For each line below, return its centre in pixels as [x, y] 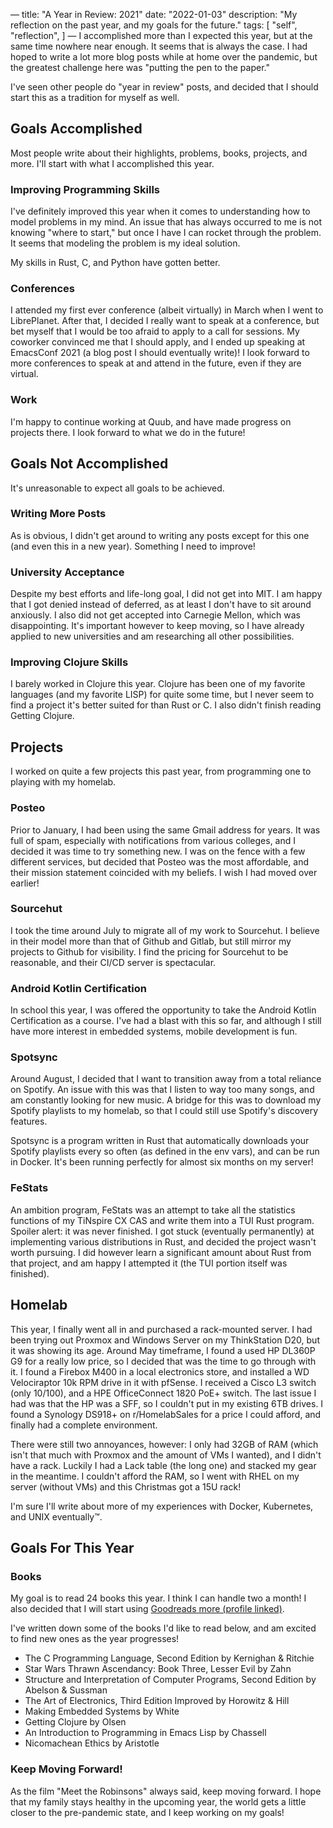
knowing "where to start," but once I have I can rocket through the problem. [166, 233]
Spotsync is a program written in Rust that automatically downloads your [160, 1141]
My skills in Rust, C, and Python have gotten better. [115, 263]
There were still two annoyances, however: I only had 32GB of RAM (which [164, 1444]
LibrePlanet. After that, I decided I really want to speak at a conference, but [165, 321]
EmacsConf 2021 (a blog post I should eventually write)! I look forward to [160, 353]
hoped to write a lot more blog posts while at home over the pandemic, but [164, 57]
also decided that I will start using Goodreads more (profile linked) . [147, 1609]
